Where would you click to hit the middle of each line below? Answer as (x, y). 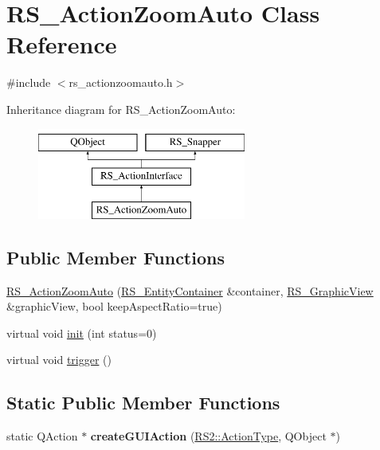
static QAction (42, 436)
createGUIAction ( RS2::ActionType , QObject (208, 436)
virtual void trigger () (59, 360)
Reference (62, 44)
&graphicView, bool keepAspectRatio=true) (114, 306)
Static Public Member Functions (143, 403)
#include (29, 82)
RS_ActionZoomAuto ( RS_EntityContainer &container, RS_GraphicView (190, 290)
